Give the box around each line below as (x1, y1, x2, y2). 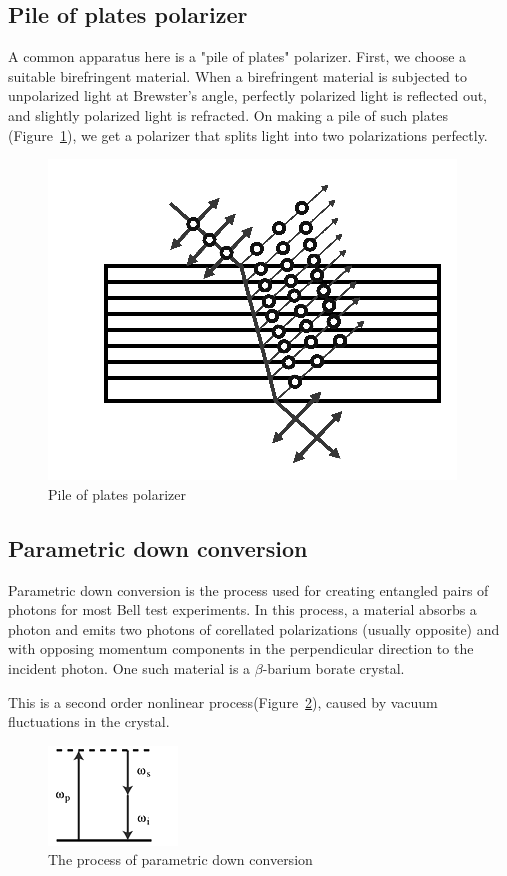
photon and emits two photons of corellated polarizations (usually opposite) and (8, 618, 500, 639)
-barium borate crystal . (262, 657, 405, 678)
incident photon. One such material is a (8, 657, 251, 678)
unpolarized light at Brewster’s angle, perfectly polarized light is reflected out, (8, 85, 488, 106)
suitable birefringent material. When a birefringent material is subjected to (8, 65, 468, 86)
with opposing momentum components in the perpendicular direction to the (8, 638, 474, 659)
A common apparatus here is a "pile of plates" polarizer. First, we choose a (8, 46, 467, 67)
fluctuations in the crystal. (8, 711, 170, 732)
